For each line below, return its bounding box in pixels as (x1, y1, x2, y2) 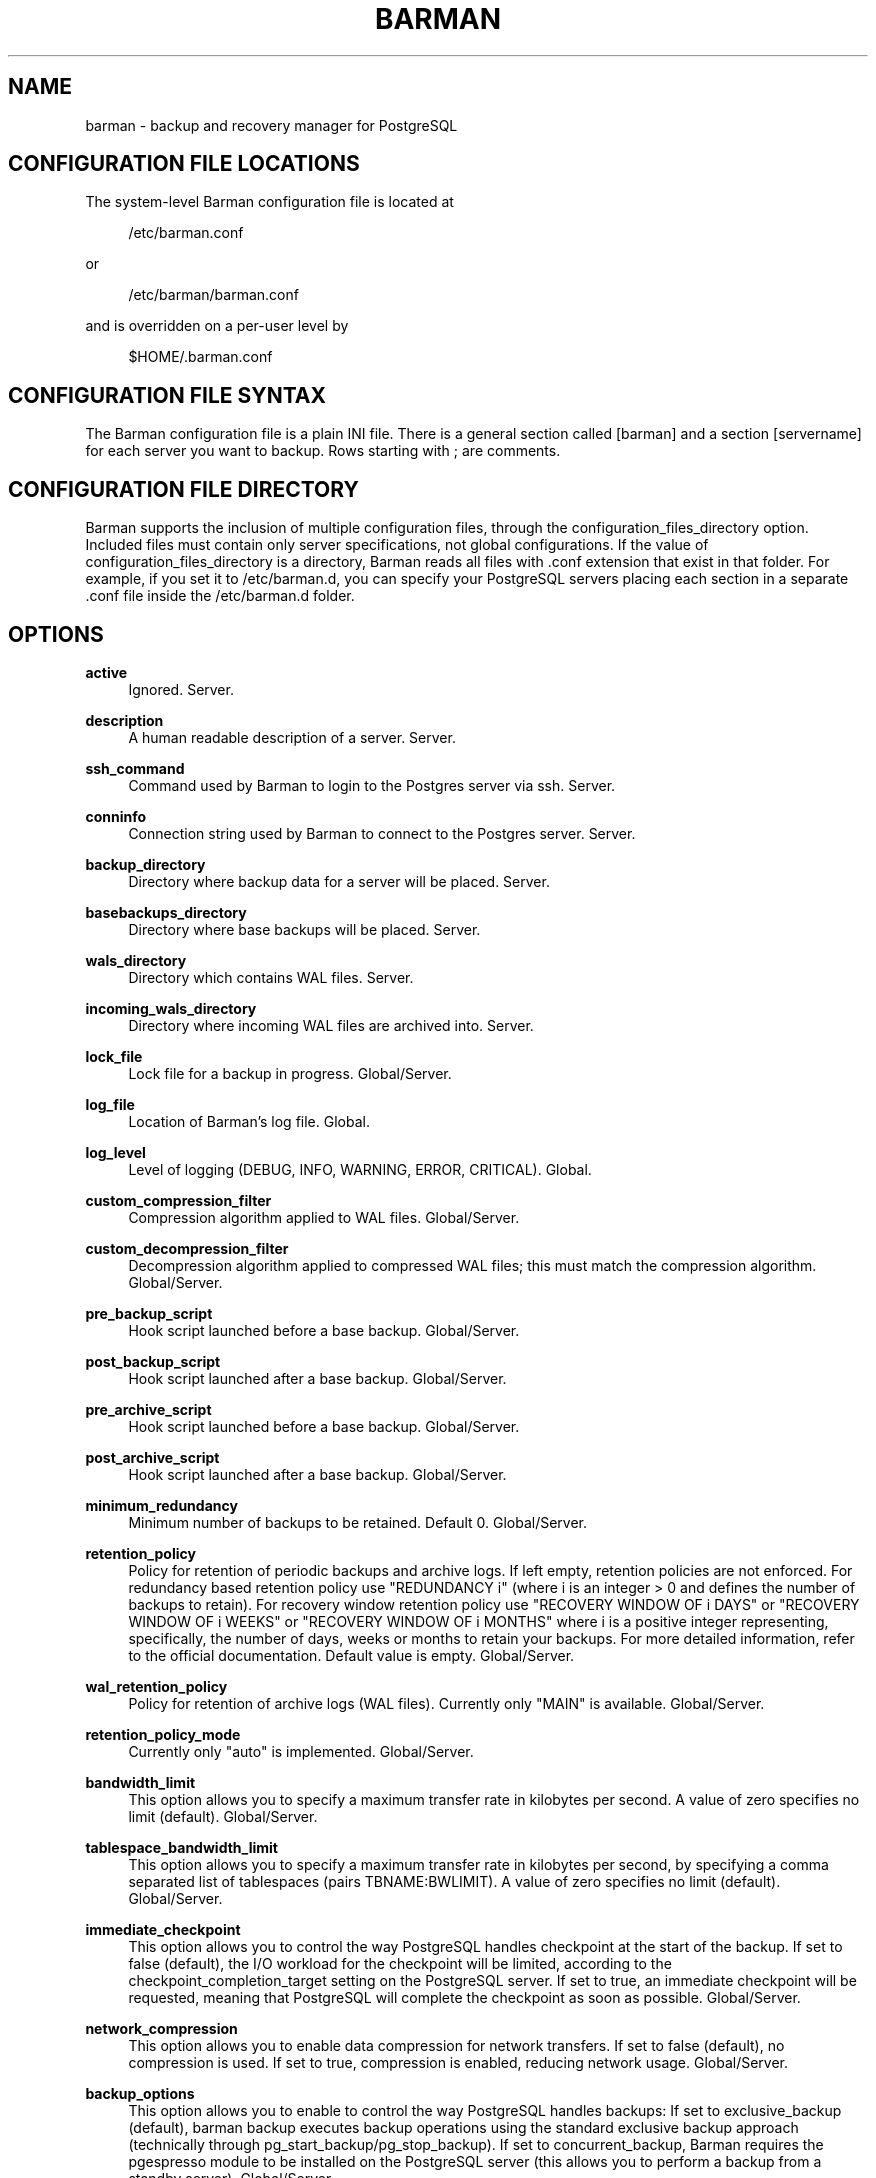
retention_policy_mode (85, 1725, 241, 1743)
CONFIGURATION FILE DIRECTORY (8, 476, 359, 502)
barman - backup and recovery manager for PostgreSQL (85, 116, 458, 134)
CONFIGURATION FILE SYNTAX (8, 382, 327, 408)
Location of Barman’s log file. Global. (128, 1112, 370, 1130)
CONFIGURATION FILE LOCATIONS (8, 151, 360, 177)
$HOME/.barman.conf (128, 348, 273, 366)
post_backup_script (85, 1352, 221, 1370)
